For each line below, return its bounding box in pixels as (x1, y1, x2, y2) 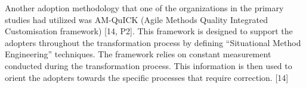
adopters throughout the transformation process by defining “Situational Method (5, 36, 301, 48)
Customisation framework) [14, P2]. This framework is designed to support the (5, 25, 293, 37)
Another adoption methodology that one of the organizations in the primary (5, 2, 284, 14)
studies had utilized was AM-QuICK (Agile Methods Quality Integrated (5, 13, 268, 25)
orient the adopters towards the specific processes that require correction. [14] (5, 71, 289, 83)
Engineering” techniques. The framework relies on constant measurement (5, 48, 271, 60)
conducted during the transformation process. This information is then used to (5, 59, 292, 71)
